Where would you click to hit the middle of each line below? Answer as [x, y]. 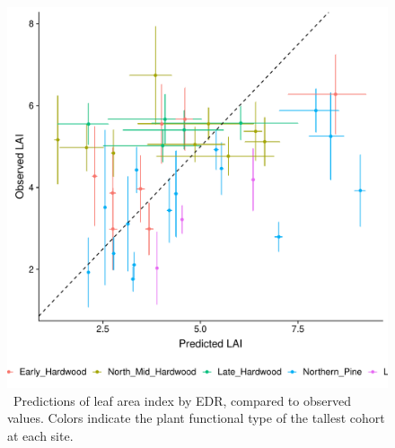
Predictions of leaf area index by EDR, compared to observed [182, 400]
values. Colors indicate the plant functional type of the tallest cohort [196, 418]
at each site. [40, 435]
